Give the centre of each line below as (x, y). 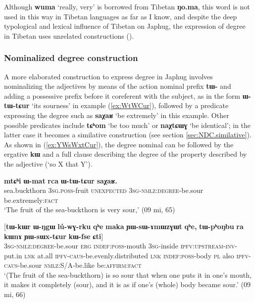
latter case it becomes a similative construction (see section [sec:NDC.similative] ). (128, 135)
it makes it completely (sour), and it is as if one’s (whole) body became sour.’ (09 (127, 284)
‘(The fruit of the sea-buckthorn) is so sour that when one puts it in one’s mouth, (128, 274)
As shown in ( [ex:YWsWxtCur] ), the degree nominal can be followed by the (119, 144)
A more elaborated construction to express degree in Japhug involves (108, 76)
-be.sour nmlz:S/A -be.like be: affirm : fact (79, 265)
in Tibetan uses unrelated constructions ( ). (69, 35)
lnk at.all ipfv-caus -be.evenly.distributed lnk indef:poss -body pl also (129, 255)
